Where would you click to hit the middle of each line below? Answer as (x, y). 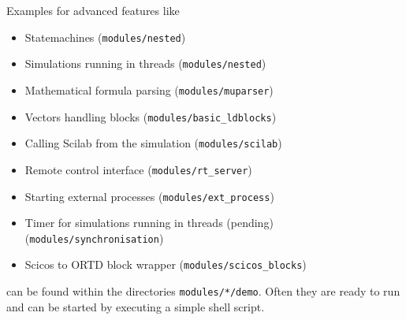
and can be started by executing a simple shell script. (136, 306)
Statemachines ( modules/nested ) (105, 37)
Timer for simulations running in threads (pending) (149, 223)
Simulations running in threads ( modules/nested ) (145, 63)
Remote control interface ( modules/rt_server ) (138, 169)
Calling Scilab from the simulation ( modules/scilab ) (153, 143)
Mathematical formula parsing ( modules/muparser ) (149, 89)
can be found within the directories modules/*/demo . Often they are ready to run (203, 291)
